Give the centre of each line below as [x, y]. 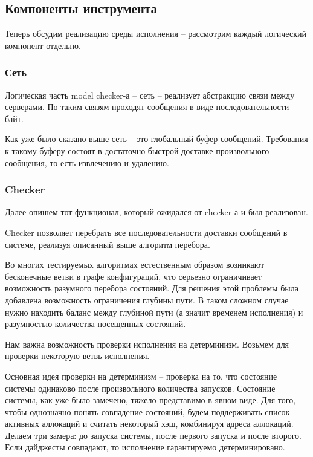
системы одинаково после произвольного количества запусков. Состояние [140, 388]
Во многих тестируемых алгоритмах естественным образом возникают [135, 264]
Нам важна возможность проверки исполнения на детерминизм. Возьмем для [147, 344]
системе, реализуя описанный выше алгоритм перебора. [108, 244]
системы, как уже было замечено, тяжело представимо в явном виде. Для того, [150, 400]
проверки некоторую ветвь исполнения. [77, 356]
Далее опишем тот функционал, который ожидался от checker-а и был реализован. [156, 212]
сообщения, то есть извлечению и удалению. [87, 162]
